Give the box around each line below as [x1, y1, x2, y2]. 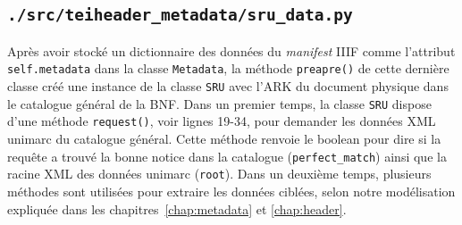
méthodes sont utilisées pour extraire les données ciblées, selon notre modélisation [7, 181, 456, 200]
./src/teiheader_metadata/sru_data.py [7, 5, 353, 25]
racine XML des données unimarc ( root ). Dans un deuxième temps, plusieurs [7, 164, 432, 183]
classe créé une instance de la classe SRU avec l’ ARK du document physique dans [7, 77, 449, 96]
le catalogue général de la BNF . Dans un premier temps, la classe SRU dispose [7, 94, 432, 112]
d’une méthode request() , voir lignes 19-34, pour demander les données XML [7, 112, 436, 130]
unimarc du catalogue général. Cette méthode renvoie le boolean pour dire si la [7, 129, 441, 147]
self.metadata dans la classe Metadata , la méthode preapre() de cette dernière [7, 59, 449, 78]
